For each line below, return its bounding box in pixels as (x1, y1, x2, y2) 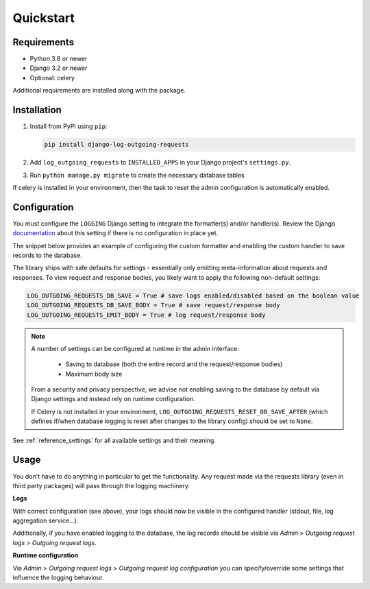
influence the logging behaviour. (12, 573, 104, 582)
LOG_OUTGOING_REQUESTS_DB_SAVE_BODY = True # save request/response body (27, 302, 280, 309)
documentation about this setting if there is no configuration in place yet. (12, 229, 219, 237)
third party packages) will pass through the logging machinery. (12, 481, 190, 490)
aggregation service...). (12, 516, 79, 525)
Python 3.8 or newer (29, 55, 88, 63)
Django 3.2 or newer (29, 64, 88, 72)
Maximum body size (65, 370, 123, 378)
